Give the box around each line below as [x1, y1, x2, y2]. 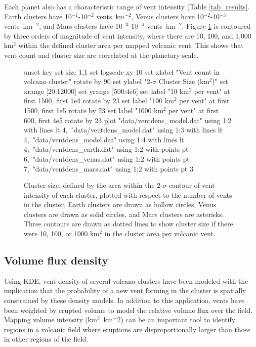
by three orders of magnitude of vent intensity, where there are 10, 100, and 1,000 [4, 30, 252, 41]
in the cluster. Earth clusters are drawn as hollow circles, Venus [24, 199, 216, 210]
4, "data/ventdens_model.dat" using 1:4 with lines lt [24, 134, 184, 144]
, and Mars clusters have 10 [39, 21, 123, 31]
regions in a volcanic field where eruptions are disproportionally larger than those [4, 324, 251, 334]
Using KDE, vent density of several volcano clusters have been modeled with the [4, 275, 248, 286]
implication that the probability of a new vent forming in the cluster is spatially [4, 285, 246, 296]
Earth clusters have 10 [4, 11, 72, 21]
